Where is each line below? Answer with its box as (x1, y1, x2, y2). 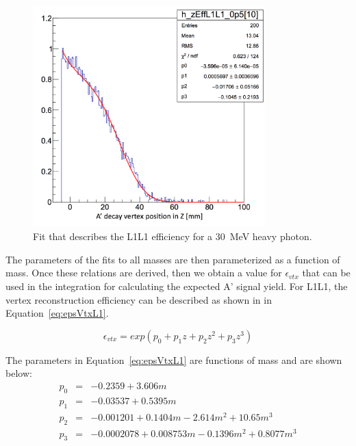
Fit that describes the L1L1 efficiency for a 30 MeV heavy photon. (33, 229, 312, 244)
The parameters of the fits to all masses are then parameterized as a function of (5, 252, 340, 266)
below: (5, 366, 32, 380)
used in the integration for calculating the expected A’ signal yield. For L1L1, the (5, 278, 348, 293)
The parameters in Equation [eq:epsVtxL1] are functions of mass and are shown (5, 352, 342, 367)
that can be (302, 265, 351, 280)
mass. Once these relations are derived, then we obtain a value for (5, 265, 282, 280)
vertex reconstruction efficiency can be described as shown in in (5, 292, 272, 306)
